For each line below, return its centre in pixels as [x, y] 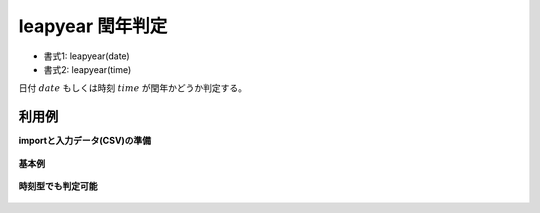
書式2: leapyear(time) [87, 69]
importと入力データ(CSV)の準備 [85, 141]
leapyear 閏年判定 [93, 26]
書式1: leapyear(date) [86, 56]
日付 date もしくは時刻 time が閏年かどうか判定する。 [133, 88]
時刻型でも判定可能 [58, 186]
